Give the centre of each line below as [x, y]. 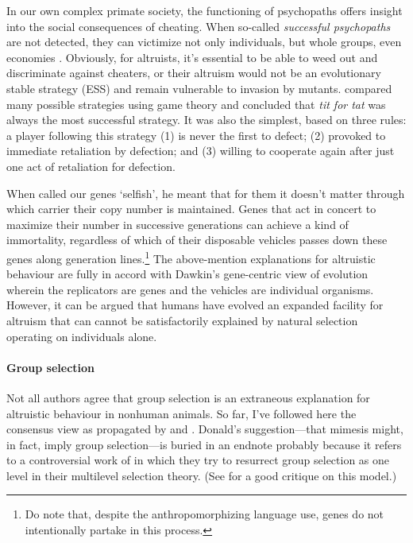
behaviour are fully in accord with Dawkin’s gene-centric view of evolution [187, 274]
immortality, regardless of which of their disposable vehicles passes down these [197, 240]
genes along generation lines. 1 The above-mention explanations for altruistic [191, 257]
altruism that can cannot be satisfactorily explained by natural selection [182, 320]
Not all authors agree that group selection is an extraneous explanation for [188, 397]
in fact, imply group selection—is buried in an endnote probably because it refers [204, 444]
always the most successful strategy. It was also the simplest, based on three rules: [206, 120]
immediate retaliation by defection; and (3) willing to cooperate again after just [201, 151]
